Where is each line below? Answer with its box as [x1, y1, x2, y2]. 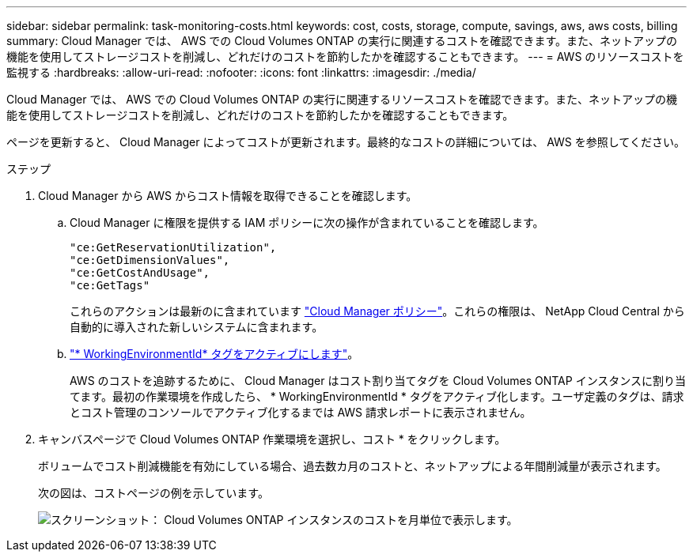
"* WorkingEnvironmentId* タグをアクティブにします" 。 [70, 347, 359, 360]
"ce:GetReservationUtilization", [70, 241, 277, 254]
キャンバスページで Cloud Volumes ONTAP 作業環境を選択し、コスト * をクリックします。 [38, 432, 506, 446]
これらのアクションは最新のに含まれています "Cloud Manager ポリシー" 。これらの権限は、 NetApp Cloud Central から [70, 304, 685, 318]
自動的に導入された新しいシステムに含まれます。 [70, 320, 324, 334]
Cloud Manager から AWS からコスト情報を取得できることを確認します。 [38, 189, 418, 202]
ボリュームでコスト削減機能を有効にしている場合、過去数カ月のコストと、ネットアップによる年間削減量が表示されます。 [38, 459, 667, 473]
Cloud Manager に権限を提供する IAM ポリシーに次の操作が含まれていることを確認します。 [70, 216, 544, 229]
